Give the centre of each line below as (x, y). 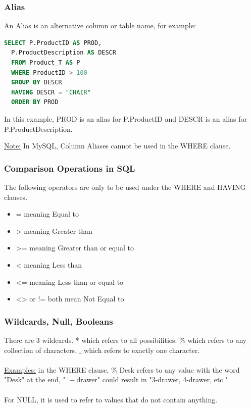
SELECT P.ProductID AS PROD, (53, 43)
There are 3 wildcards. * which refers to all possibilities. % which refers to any (125, 340)
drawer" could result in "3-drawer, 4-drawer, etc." (152, 379)
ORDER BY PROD (35, 102)
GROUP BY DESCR (37, 83)
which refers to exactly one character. (142, 350)
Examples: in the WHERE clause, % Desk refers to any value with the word (122, 369)
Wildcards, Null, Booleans (59, 321)
